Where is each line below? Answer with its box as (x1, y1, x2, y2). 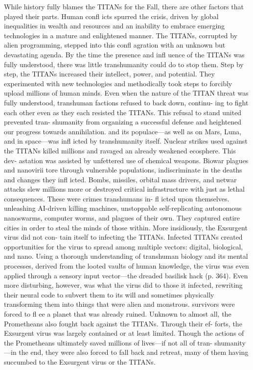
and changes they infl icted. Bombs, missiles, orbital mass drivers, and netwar (4, 174, 237, 184)
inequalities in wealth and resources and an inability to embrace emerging (4, 21, 225, 31)
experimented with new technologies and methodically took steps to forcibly (4, 78, 232, 88)
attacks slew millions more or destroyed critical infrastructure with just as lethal (4, 184, 245, 194)
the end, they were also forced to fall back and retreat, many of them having (19, 347, 249, 357)
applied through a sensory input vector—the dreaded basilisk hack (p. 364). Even (4, 270, 248, 280)
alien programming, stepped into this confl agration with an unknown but (4, 40, 226, 50)
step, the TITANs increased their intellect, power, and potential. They (4, 69, 215, 79)
